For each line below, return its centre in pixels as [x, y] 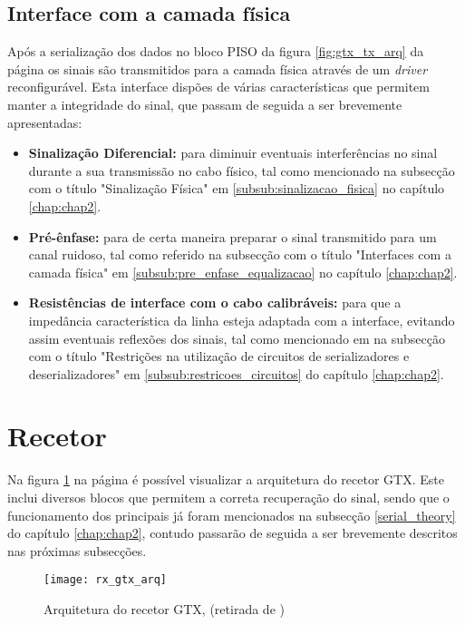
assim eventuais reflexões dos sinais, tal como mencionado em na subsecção [237, 338]
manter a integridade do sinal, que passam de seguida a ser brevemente [205, 104]
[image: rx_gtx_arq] [106, 580]
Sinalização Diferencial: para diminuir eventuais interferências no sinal [233, 153]
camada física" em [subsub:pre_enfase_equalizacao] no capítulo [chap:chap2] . [243, 272]
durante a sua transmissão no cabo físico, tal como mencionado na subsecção [242, 170]
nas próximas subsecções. [77, 550]
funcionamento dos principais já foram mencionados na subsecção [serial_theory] [232, 515]
